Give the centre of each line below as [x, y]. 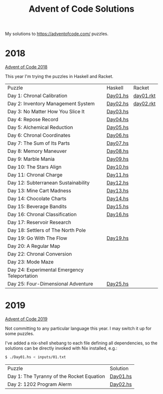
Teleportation [23, 276]
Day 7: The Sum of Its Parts [39, 143]
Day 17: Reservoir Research [39, 223]
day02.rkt [144, 104]
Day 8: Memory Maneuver [37, 151]
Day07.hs [118, 143]
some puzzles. [20, 334]
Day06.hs [118, 135]
